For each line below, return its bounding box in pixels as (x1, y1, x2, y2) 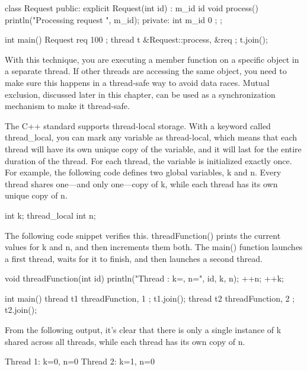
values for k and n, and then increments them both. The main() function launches (5, 241, 303, 253)
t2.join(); (5, 303, 37, 316)
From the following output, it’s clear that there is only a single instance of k (5, 324, 282, 336)
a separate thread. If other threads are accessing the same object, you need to (5, 65, 287, 77)
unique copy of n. (5, 189, 68, 202)
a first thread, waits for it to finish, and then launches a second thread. (5, 252, 263, 264)
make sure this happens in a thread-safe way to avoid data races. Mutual (5, 76, 270, 88)
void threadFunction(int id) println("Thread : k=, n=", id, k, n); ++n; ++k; (5, 272, 284, 284)
